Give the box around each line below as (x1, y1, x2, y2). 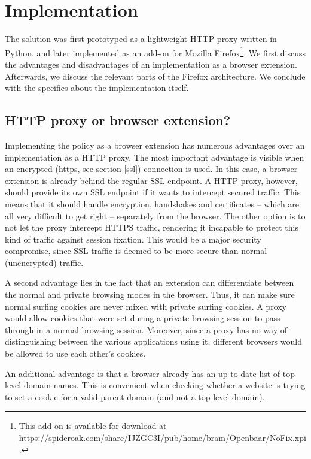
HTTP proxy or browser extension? (5, 111, 231, 129)
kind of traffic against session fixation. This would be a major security (5, 232, 261, 245)
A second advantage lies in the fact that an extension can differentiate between (5, 276, 294, 289)
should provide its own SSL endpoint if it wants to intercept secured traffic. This (5, 186, 301, 198)
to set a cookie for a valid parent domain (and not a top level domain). (5, 390, 265, 403)
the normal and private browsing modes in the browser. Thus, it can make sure (5, 288, 295, 301)
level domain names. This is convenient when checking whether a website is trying (5, 379, 306, 391)
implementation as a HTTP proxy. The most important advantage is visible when (5, 150, 304, 163)
